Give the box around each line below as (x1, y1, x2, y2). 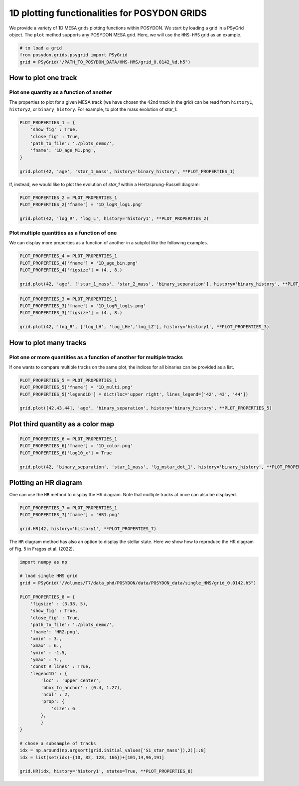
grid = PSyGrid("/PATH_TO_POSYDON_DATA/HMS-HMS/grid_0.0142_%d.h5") (19, 59, 191, 65)
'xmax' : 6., (30, 643, 62, 648)
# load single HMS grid (19, 573, 78, 579)
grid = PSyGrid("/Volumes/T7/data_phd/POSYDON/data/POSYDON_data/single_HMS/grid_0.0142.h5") (19, 580, 257, 586)
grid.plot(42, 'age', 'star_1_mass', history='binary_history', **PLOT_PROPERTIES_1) (19, 169, 235, 174)
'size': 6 (51, 706, 75, 711)
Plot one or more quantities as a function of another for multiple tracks (9, 354, 183, 361)
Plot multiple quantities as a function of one (9, 229, 117, 236)
